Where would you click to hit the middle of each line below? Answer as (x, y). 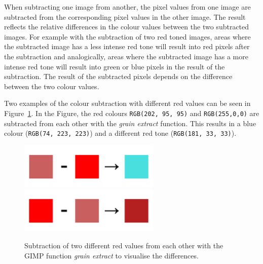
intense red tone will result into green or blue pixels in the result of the (115, 66)
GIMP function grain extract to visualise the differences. (111, 255)
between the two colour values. (52, 86)
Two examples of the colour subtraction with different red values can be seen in (127, 103)
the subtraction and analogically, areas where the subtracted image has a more (126, 56)
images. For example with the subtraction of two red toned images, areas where (127, 36)
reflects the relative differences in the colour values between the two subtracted (127, 27)
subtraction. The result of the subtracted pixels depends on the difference (118, 76)
